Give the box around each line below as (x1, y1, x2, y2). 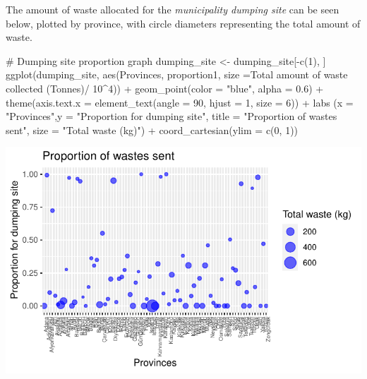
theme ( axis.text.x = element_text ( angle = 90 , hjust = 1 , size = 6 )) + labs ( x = (6, 95, 354, 109)
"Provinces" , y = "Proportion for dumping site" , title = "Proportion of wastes (6, 109, 337, 124)
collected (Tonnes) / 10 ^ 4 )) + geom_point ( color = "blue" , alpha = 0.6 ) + (6, 80, 324, 95)
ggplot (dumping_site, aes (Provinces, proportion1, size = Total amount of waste (6, 67, 348, 82)
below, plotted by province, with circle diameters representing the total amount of (6, 16, 361, 30)
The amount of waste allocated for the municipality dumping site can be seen (6, 2, 339, 16)
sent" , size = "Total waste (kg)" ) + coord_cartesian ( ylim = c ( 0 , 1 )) (6, 122, 299, 137)
